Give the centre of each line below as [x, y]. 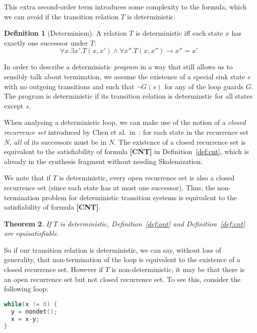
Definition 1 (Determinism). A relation [65, 33]
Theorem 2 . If [28, 223]
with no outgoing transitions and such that [69, 86]
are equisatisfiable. [32, 233]
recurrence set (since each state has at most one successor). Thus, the [110, 187]
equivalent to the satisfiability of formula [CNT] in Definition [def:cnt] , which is [127, 151]
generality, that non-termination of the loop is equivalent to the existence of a [122, 259]
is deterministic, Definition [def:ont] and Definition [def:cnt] [152, 223]
